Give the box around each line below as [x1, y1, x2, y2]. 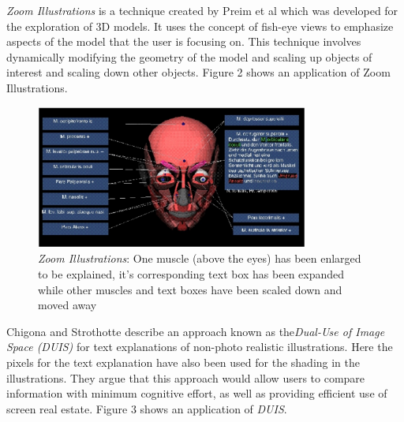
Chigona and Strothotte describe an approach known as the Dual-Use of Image [6, 323, 385, 339]
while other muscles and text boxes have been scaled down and [38, 281, 342, 297]
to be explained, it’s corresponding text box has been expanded [38, 265, 345, 282]
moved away [38, 297, 97, 313]
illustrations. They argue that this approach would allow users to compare [6, 369, 365, 386]
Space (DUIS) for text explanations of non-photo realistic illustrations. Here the [6, 338, 393, 355]
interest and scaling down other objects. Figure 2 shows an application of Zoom [6, 64, 391, 80]
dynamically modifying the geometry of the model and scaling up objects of [6, 48, 372, 65]
